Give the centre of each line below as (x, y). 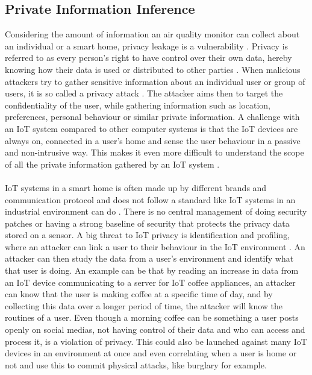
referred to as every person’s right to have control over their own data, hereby (148, 58)
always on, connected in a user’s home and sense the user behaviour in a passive (153, 140)
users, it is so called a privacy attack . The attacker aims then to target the (144, 93)
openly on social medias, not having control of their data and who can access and (155, 329)
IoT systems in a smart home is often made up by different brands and (136, 187)
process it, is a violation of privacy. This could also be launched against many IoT (156, 341)
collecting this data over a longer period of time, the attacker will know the (144, 305)
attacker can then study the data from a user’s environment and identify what (149, 258)
